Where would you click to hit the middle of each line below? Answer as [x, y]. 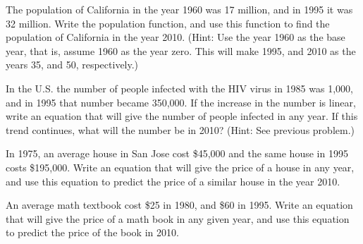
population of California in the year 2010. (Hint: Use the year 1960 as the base [176, 37]
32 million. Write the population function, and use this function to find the [168, 23]
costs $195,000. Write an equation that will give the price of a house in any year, [180, 167]
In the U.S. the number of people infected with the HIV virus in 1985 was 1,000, [179, 88]
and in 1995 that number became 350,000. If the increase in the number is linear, [181, 102]
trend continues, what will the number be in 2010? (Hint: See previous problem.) [180, 129]
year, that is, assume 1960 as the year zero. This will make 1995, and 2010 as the [181, 50]
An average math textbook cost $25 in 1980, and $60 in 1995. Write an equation [179, 205]
